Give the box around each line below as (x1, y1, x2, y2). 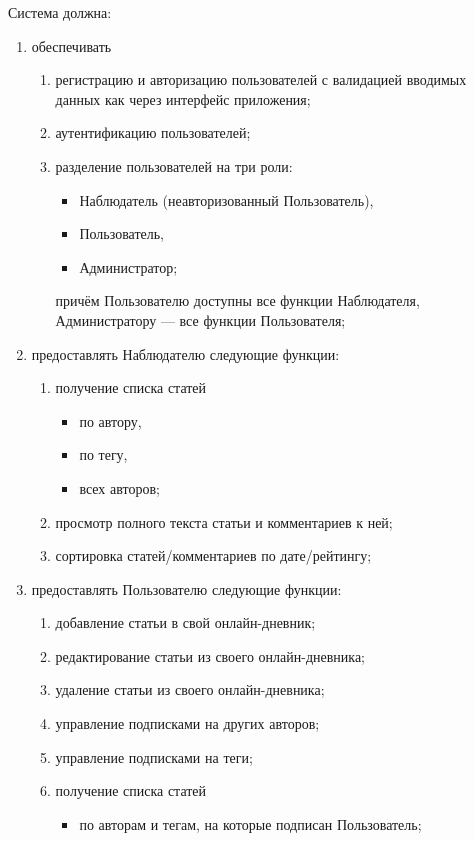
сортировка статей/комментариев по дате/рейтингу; (55, 545, 372, 566)
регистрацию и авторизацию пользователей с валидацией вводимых (55, 69, 467, 90)
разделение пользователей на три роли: (55, 155, 293, 176)
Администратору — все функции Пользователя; (55, 309, 346, 330)
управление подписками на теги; (55, 746, 253, 767)
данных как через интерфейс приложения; (55, 88, 311, 109)
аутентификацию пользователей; (55, 122, 251, 143)
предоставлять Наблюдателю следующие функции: (31, 343, 340, 364)
